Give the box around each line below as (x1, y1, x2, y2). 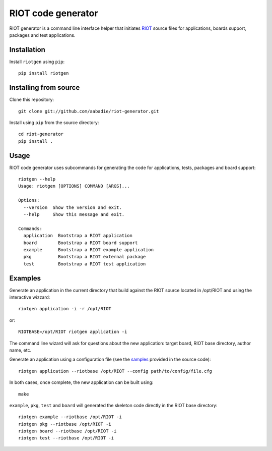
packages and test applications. (9, 32, 76, 38)
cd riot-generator (18, 131, 64, 137)
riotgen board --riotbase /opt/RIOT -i (18, 428, 117, 434)
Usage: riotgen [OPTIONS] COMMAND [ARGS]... (18, 183, 130, 189)
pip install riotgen (18, 71, 69, 76)
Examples (9, 274, 41, 283)
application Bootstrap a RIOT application (23, 233, 133, 239)
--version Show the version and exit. (23, 204, 122, 210)
